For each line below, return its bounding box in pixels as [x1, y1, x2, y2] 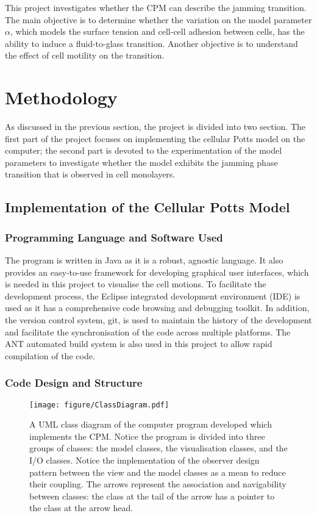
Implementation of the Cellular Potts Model [5, 198, 290, 217]
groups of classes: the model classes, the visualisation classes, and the [29, 442, 288, 454]
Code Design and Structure [5, 375, 143, 390]
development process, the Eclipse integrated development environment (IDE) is [5, 289, 301, 302]
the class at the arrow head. [29, 501, 134, 514]
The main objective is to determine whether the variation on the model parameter [5, 13, 312, 26]
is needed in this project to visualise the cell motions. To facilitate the [5, 278, 266, 290]
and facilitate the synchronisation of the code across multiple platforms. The [5, 325, 291, 338]
